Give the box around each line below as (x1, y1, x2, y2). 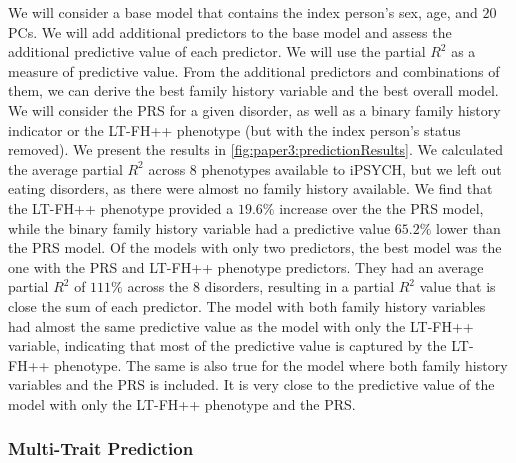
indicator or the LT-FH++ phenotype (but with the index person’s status (8, 119, 461, 140)
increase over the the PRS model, (279, 197, 484, 218)
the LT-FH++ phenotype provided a (8, 197, 234, 218)
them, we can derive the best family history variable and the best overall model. (8, 80, 499, 101)
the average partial (8, 158, 123, 179)
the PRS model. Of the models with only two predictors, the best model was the (8, 237, 502, 258)
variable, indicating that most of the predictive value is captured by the (8, 335, 447, 356)
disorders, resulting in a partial (204, 276, 395, 297)
